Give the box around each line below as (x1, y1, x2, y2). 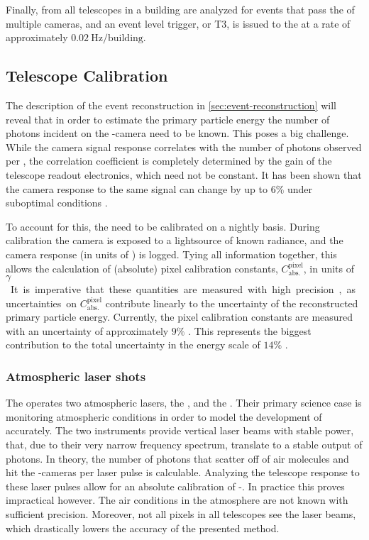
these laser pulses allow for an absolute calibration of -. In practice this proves (6, 478, 345, 493)
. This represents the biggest (188, 323, 312, 338)
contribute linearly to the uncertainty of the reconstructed (105, 295, 358, 310)
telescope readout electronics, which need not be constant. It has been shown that (6, 167, 362, 182)
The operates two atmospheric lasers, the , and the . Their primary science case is (6, 395, 362, 410)
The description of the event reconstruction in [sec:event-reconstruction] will (6, 97, 337, 112)
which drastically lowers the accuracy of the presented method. (6, 520, 280, 535)
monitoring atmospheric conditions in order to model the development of (6, 409, 322, 424)
